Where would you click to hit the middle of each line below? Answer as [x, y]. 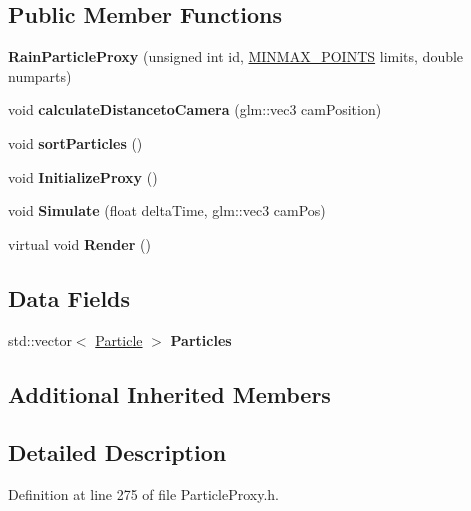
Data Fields [69, 297]
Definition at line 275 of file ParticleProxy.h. [143, 494]
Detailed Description [117, 452]
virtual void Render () [79, 243]
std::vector [40, 339]
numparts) [40, 75]
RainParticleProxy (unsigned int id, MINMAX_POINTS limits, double [236, 56]
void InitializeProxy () [83, 176]
